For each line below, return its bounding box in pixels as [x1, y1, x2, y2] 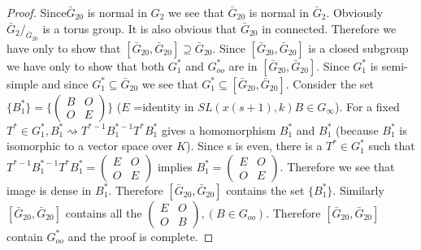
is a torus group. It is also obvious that [42, 19, 237, 37]
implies [157, 157, 193, 175]
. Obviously [326, 4, 384, 20]
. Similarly [332, 181, 384, 198]
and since [41, 75, 89, 92]
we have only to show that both [7, 57, 165, 74]
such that [368, 137, 415, 154]
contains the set [226, 181, 305, 198]
